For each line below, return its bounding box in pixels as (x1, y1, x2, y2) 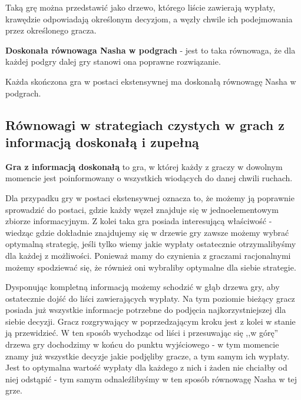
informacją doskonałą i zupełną (5, 132, 199, 151)
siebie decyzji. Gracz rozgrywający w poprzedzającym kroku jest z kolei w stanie (5, 315, 296, 327)
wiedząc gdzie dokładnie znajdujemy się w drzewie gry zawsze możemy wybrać (5, 226, 289, 238)
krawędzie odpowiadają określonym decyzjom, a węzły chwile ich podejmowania (5, 12, 293, 25)
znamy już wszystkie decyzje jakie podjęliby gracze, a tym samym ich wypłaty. (5, 349, 290, 362)
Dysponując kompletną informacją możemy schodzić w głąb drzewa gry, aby (5, 281, 280, 293)
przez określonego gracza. (5, 24, 97, 36)
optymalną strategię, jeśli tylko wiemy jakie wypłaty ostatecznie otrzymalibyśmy (5, 238, 296, 250)
